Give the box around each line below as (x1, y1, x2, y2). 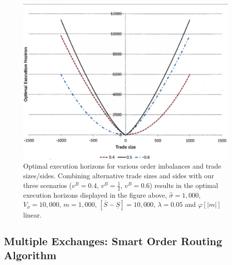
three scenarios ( (23, 180, 72, 190)
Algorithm (4, 248, 57, 263)
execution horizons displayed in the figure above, (23, 189, 167, 200)
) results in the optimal (149, 180, 218, 190)
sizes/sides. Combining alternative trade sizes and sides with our (23, 171, 214, 181)
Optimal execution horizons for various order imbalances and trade (23, 161, 221, 171)
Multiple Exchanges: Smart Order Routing (4, 234, 222, 249)
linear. (23, 210, 42, 220)
